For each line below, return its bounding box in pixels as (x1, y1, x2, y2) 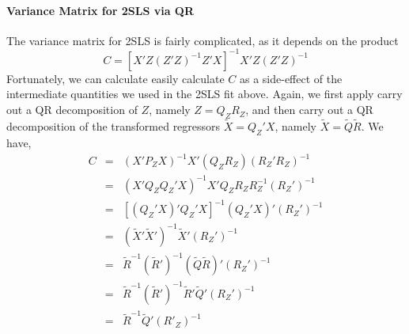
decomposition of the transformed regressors (6, 118, 221, 135)
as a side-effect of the (239, 70, 343, 86)
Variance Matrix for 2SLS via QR (6, 2, 195, 18)
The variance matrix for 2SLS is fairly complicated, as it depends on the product (6, 32, 399, 48)
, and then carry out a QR (245, 101, 373, 118)
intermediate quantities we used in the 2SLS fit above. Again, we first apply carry (6, 85, 403, 102)
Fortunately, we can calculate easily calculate (6, 70, 225, 86)
